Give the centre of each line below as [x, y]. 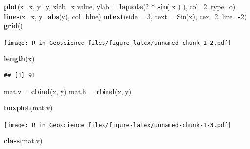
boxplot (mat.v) [28, 108]
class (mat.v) [23, 140]
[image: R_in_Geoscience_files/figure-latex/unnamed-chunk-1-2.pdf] [118, 43]
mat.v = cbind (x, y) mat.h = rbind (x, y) [68, 91]
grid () [14, 26]
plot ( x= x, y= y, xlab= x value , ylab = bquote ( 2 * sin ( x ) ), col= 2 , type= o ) [120, 6]
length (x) [19, 58]
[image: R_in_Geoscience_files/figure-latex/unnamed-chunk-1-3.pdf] [118, 125]
